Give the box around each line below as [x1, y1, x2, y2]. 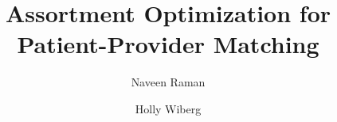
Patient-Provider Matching [17, 28, 319, 60]
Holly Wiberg [135, 100, 202, 116]
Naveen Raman [131, 74, 206, 90]
